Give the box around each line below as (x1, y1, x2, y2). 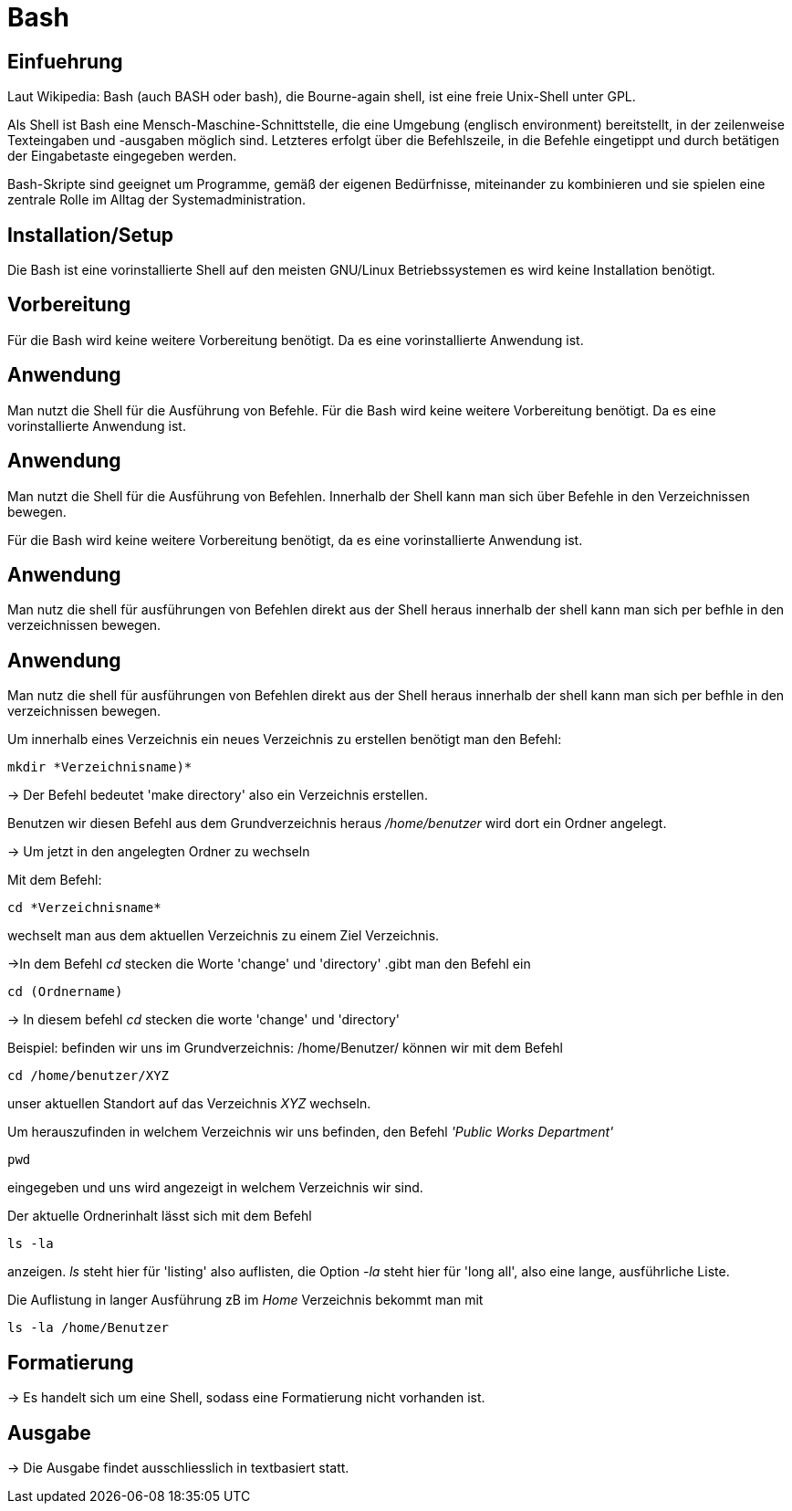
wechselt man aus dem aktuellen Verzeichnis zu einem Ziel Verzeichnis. (7, 928, 440, 944)
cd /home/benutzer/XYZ (7, 1068, 170, 1084)
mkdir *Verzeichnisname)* (7, 760, 193, 775)
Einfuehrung (7, 49, 123, 73)
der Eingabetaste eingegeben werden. (7, 148, 237, 164)
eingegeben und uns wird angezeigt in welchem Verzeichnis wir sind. (7, 1180, 423, 1196)
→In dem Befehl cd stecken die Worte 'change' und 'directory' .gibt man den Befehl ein (7, 956, 531, 972)
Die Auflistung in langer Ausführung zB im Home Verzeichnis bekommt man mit (7, 1292, 484, 1308)
